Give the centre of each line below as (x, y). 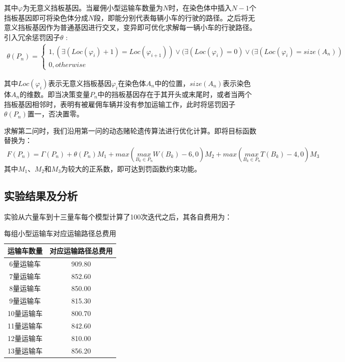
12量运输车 (25, 338)
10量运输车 (25, 313)
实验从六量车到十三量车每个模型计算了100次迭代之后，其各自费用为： (118, 216)
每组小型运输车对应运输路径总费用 (60, 233)
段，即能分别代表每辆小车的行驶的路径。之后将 (171, 17)
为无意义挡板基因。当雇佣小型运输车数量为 (93, 7)
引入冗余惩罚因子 (32, 37)
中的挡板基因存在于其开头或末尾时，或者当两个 (175, 94)
